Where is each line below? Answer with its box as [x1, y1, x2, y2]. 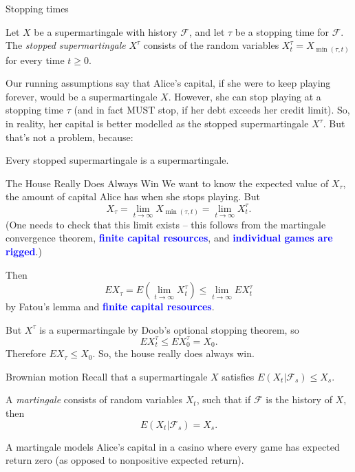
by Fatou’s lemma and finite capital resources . [6, 299, 215, 314]
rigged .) [6, 244, 42, 258]
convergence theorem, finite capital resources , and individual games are [6, 230, 333, 245]
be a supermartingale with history [34, 24, 177, 39]
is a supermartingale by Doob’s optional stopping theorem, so [39, 322, 299, 336]
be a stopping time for [235, 24, 330, 39]
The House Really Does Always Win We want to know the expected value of [6, 175, 329, 190]
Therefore [6, 346, 46, 361]
